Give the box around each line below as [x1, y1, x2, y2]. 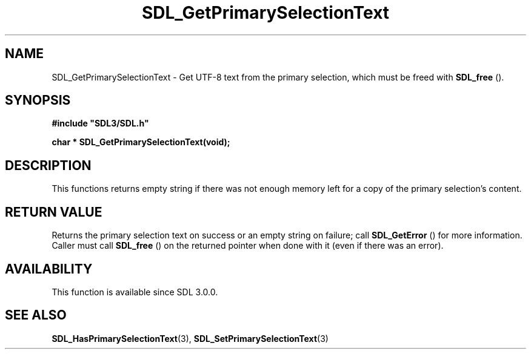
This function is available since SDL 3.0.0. [52, 286, 218, 297]
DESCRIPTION [5, 157, 92, 173]
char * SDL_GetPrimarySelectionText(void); [52, 137, 230, 148]
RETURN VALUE [5, 204, 102, 220]
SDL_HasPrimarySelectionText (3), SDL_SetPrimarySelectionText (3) [52, 333, 329, 344]
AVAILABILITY [5, 261, 93, 277]
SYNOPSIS [5, 93, 71, 108]
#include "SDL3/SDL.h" [52, 118, 149, 129]
